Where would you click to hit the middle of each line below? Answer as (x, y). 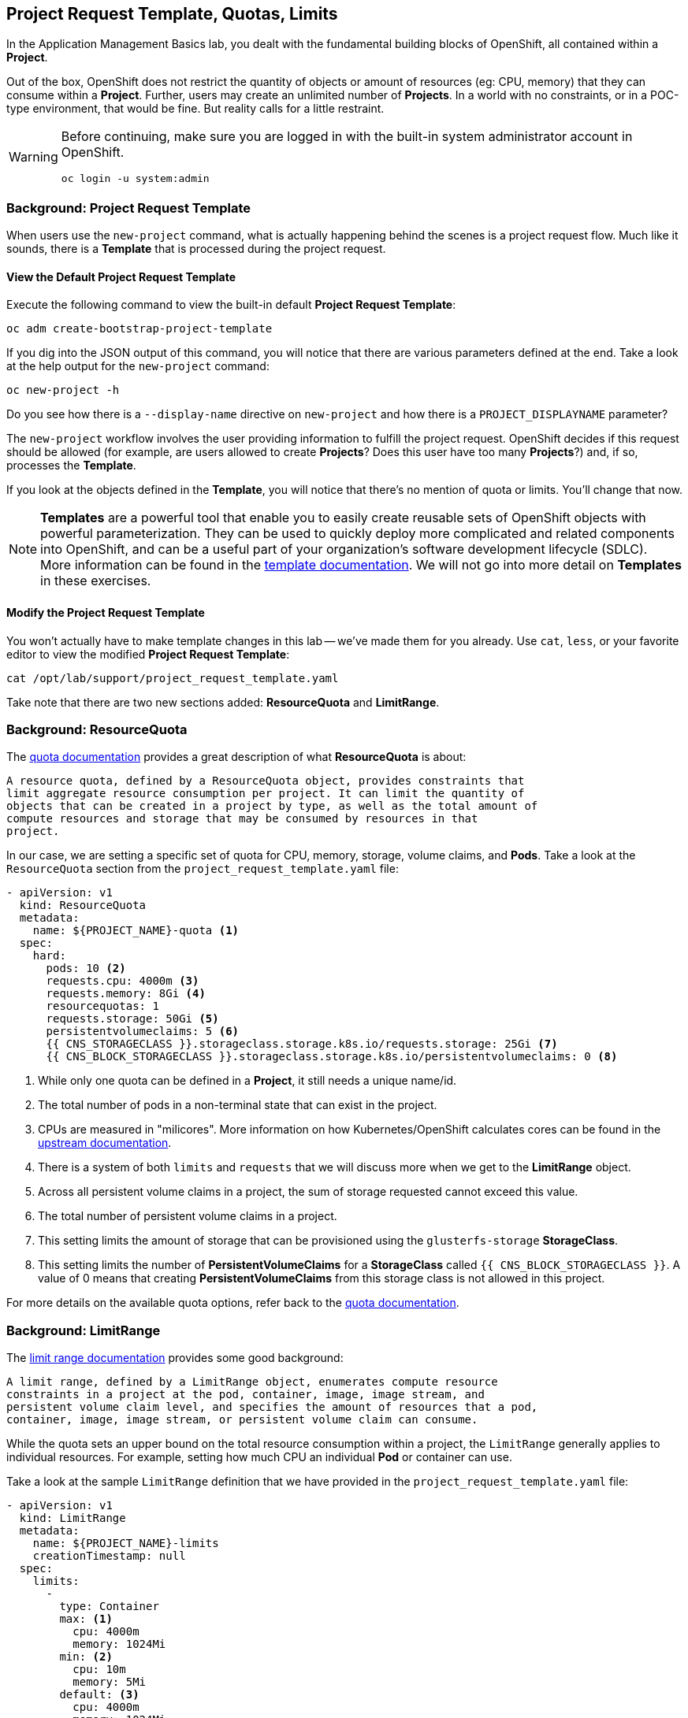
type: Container (109, 1607)
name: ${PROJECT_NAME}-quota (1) (136, 931)
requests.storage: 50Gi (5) (132, 1019)
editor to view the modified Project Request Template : (148, 654)
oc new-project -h (63, 390)
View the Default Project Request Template (121, 276)
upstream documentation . (105, 1143)
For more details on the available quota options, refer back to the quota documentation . (233, 1303)
